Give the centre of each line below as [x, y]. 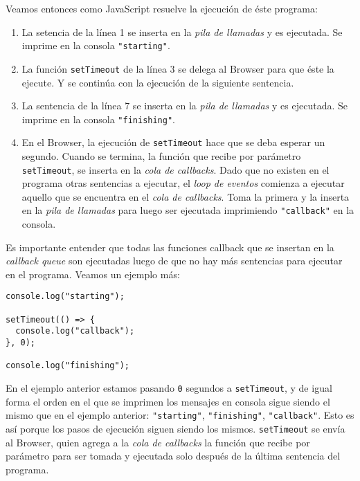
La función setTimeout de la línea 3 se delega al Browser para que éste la [178, 68]
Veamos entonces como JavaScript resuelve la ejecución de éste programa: [162, 8]
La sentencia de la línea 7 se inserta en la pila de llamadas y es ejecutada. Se [184, 106]
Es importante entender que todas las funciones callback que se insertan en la [170, 247]
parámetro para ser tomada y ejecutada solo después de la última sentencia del [173, 456]
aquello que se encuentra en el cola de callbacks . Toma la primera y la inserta [186, 196]
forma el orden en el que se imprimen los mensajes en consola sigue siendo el [168, 401]
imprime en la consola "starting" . [96, 45]
